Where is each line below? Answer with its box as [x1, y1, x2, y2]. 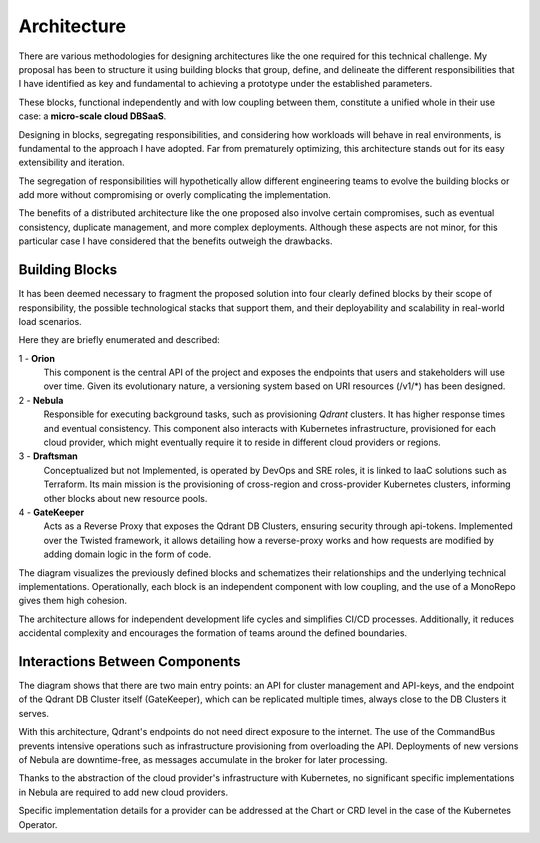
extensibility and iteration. [18, 156, 125, 169]
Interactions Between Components [18, 653, 241, 670]
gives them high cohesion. [18, 595, 128, 607]
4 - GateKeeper [18, 506, 85, 518]
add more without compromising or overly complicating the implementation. [18, 189, 332, 201]
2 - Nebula [18, 394, 64, 406]
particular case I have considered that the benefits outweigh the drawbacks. [18, 235, 333, 247]
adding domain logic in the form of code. [43, 548, 212, 560]
